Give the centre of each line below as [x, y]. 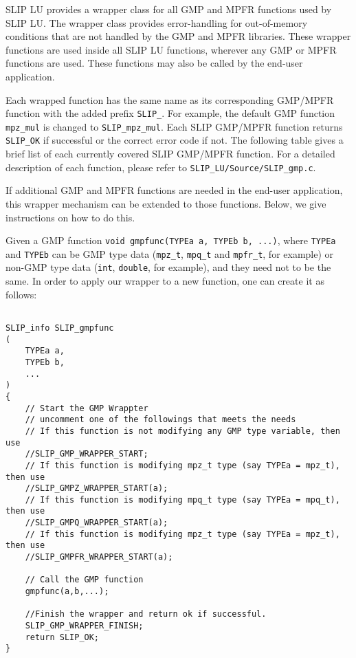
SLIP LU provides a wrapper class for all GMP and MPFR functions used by [169, 9]
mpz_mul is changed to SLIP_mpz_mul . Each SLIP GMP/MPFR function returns [174, 126]
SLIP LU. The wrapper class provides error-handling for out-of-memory [157, 22]
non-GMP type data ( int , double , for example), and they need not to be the [168, 267]
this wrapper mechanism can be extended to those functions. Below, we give [166, 203]
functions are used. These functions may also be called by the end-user [154, 63]
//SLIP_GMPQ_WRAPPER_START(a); [97, 523]
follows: [21, 294]
